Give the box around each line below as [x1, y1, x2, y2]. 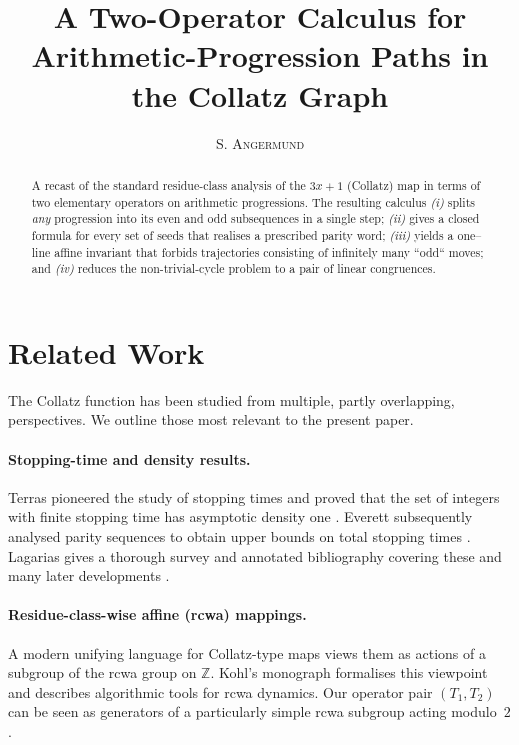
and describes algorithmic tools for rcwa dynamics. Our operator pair [8, 681, 433, 702]
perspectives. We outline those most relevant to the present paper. [8, 409, 414, 430]
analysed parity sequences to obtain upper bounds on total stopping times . [8, 525, 471, 546]
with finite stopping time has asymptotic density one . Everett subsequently [8, 506, 473, 527]
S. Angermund [215, 132, 305, 153]
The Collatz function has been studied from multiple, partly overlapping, [8, 389, 455, 410]
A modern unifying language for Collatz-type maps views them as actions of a [8, 642, 486, 663]
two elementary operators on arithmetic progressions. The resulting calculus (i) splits [31, 193, 475, 210]
